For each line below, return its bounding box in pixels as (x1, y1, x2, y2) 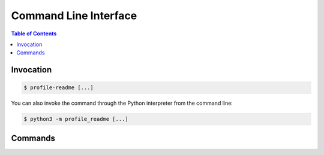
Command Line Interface (11, 9, 137, 22)
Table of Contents (11, 30, 57, 37)
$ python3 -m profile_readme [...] (23, 116, 128, 123)
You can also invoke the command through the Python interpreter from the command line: (11, 99, 233, 107)
